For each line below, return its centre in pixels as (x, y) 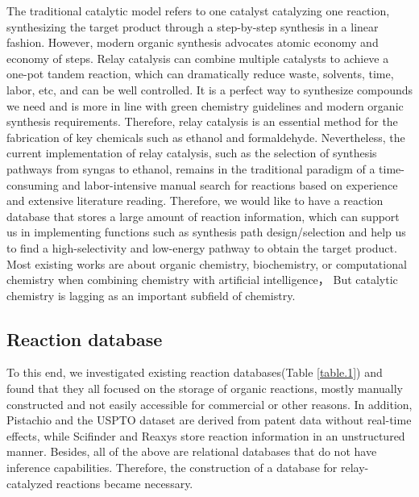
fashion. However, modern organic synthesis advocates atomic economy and (193, 42)
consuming (33, 184)
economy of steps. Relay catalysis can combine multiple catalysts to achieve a (198, 58)
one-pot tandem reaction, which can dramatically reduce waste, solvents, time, (200, 74)
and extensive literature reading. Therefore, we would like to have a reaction (195, 200)
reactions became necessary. (124, 483)
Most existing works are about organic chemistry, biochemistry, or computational (207, 263)
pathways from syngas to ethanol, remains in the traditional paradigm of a (191, 168)
